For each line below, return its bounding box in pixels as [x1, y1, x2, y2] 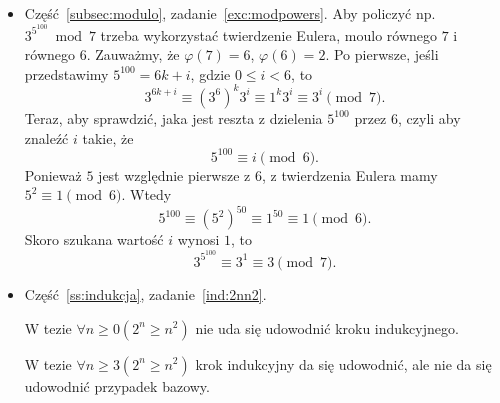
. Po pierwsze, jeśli [325, 44, 439, 65]
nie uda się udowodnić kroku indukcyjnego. [195, 317, 459, 338]
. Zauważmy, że [86, 44, 180, 65]
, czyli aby [398, 107, 461, 128]
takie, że [82, 127, 134, 148]
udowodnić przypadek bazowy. [24, 375, 210, 396]
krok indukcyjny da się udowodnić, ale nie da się [195, 353, 492, 374]
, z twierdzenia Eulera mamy [261, 164, 438, 185]
